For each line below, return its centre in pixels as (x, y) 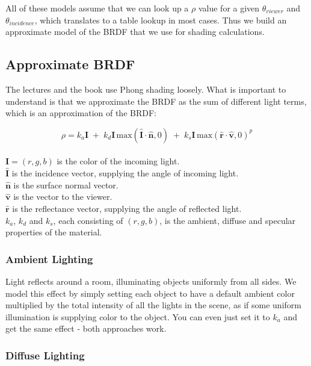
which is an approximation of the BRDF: (81, 113)
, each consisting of (88, 220)
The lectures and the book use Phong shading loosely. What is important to (146, 89)
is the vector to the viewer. (63, 197)
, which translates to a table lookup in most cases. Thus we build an (161, 20)
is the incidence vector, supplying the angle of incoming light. (125, 173)
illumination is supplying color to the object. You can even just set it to (138, 316)
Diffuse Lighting (45, 355)
